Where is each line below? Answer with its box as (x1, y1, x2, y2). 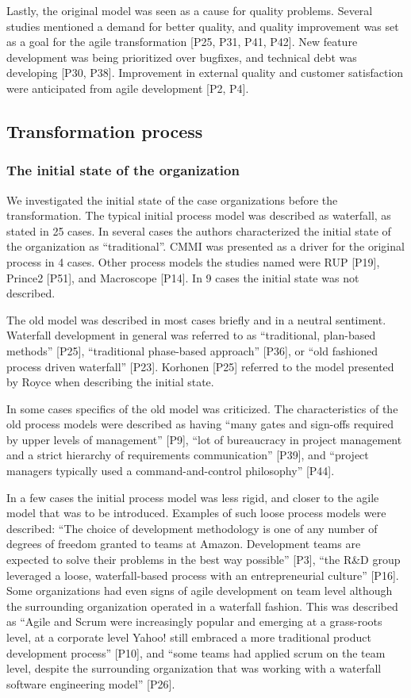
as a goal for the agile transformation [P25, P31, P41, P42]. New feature (6, 33, 358, 50)
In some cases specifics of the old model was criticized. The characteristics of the (6, 400, 398, 416)
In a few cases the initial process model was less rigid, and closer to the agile (6, 489, 379, 505)
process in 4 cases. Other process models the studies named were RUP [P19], (6, 253, 380, 270)
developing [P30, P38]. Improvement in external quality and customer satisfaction (6, 64, 404, 81)
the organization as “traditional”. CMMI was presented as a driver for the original (6, 238, 405, 255)
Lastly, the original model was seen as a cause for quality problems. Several (6, 2, 373, 18)
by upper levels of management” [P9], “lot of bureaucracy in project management (6, 431, 402, 447)
